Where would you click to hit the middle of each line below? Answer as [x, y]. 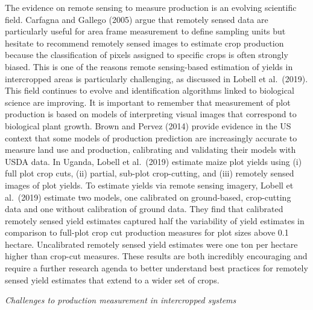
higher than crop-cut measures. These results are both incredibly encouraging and [156, 256]
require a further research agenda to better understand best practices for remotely [156, 268]
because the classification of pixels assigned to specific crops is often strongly [147, 55]
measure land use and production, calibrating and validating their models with [150, 150]
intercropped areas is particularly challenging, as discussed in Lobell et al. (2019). [156, 78]
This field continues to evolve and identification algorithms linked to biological [150, 90]
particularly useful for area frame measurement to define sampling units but [145, 31]
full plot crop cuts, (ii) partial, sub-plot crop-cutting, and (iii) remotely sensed [150, 173]
